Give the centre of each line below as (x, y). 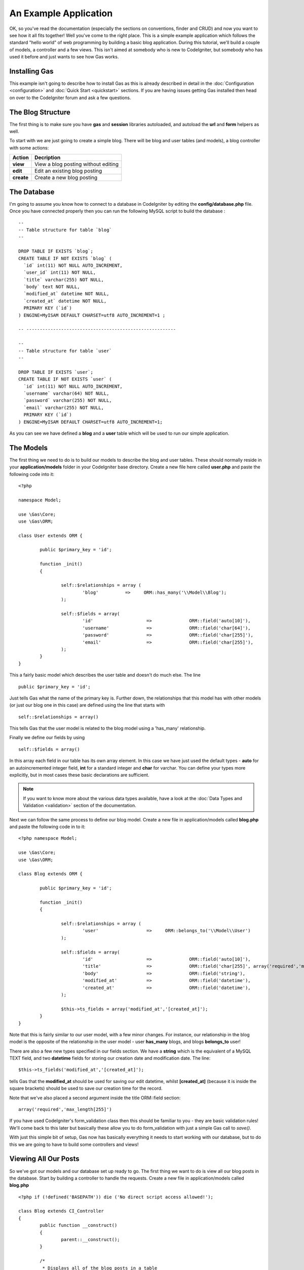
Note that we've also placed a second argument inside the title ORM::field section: (95, 1098)
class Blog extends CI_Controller (61, 1211)
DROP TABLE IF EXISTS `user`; (56, 372)
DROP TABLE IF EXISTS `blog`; (56, 251)
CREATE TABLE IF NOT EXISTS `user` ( (65, 379)
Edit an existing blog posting (68, 171)
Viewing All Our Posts (44, 1159)
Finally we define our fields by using (47, 738)
